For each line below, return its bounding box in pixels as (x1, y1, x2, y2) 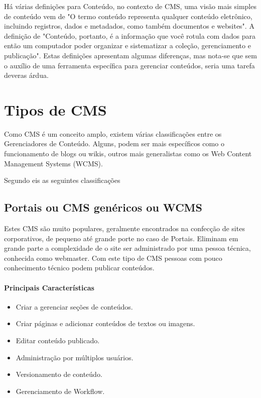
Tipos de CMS (4, 99, 107, 120)
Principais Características (4, 282, 94, 292)
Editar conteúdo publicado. (16, 335, 100, 345)
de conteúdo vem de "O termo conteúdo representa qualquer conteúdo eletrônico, (4, 11, 252, 21)
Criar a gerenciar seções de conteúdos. (16, 301, 133, 312)
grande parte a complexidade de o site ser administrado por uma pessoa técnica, (4, 243, 251, 253)
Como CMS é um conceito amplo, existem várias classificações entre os (4, 128, 222, 139)
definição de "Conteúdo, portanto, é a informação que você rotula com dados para (4, 30, 255, 41)
